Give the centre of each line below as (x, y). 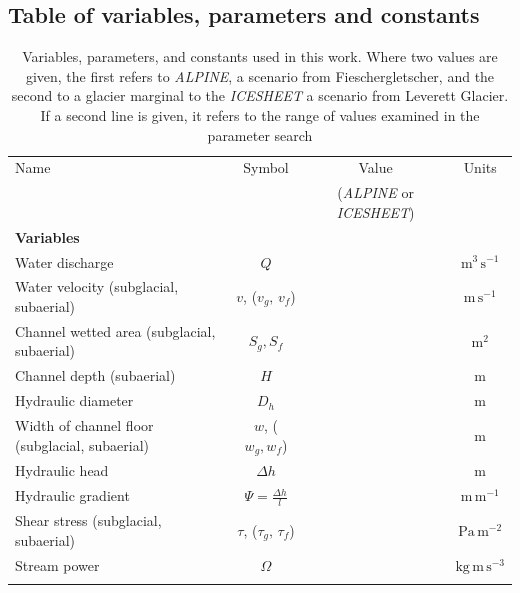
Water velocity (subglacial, (97, 286)
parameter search (260, 134)
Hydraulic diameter (74, 400)
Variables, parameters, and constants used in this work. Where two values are (260, 56)
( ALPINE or (375, 192)
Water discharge (64, 261)
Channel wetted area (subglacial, (115, 330)
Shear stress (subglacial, (88, 520)
